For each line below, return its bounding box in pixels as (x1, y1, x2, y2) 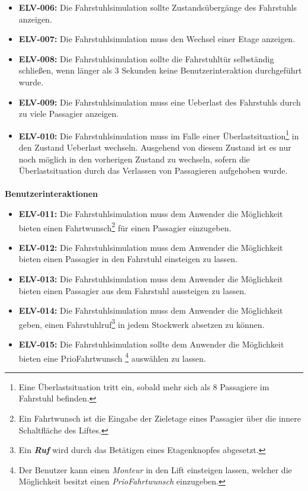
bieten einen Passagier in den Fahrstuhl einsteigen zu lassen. (18, 253, 238, 265)
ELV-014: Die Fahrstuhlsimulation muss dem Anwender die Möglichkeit (18, 304, 283, 317)
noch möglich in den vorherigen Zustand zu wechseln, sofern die (18, 152, 250, 165)
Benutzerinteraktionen (5, 187, 98, 200)
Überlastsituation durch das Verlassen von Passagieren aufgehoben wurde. (18, 164, 288, 177)
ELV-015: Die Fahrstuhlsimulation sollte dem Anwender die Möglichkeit (18, 338, 284, 350)
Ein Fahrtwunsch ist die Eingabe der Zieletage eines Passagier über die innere (18, 412, 301, 425)
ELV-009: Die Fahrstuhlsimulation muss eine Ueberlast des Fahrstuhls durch (18, 95, 301, 108)
